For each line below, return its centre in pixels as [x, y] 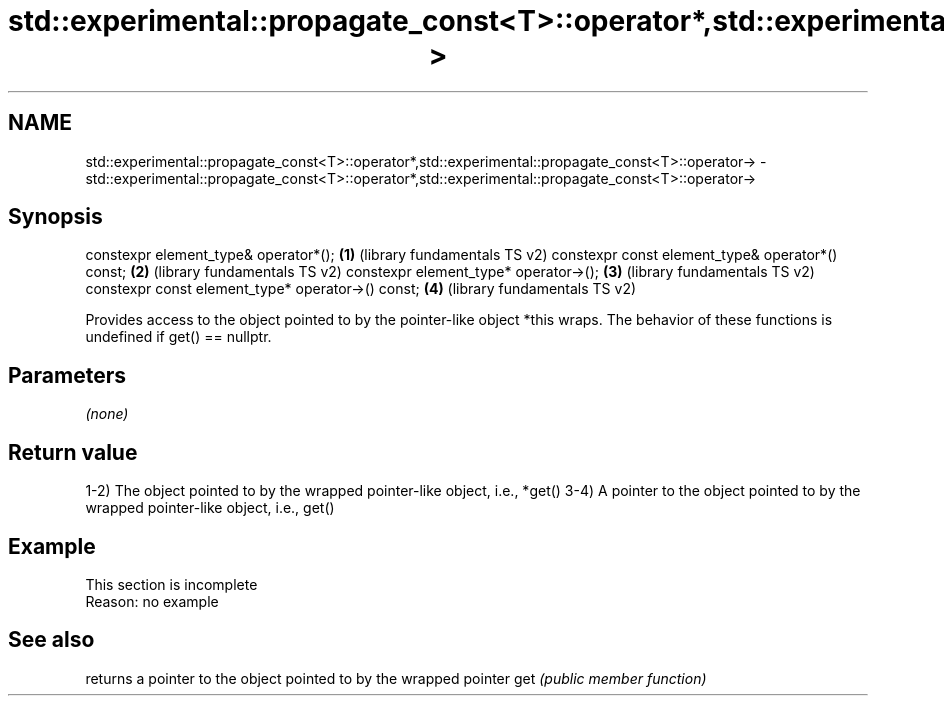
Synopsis [55, 217]
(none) [107, 414]
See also [51, 640]
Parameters [67, 375]
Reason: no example [152, 601]
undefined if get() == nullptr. [178, 337]
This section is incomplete [171, 584]
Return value [73, 452]
